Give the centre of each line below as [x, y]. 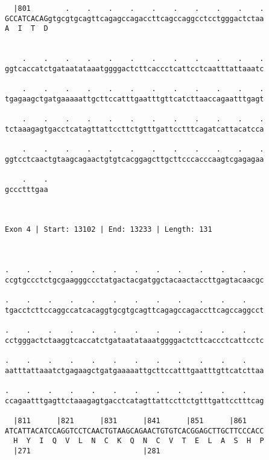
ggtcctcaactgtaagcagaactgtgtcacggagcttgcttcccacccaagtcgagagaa [134, 159]
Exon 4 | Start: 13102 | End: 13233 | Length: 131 [109, 230]
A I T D [27, 29]
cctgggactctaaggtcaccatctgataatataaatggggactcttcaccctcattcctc [134, 340]
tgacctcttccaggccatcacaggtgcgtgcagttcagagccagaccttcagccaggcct [134, 310]
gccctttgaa [27, 189]
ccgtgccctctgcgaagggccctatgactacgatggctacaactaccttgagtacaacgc [134, 280]
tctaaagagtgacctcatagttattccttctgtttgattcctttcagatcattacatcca [134, 129]
